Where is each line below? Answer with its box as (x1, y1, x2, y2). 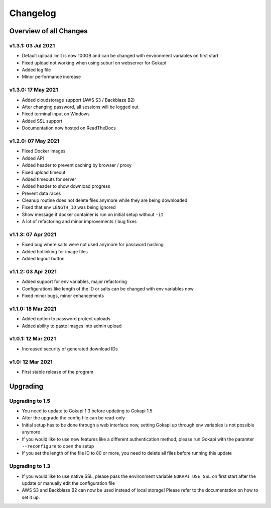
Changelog (9, 8, 56, 19)
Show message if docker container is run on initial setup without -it (22, 211, 164, 217)
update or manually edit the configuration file (22, 480, 115, 486)
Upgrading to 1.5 (9, 397, 51, 404)
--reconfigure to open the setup (22, 443, 94, 449)
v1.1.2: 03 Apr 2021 (9, 268, 57, 275)
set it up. (22, 494, 40, 500)
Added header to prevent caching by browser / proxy (22, 162, 132, 168)
